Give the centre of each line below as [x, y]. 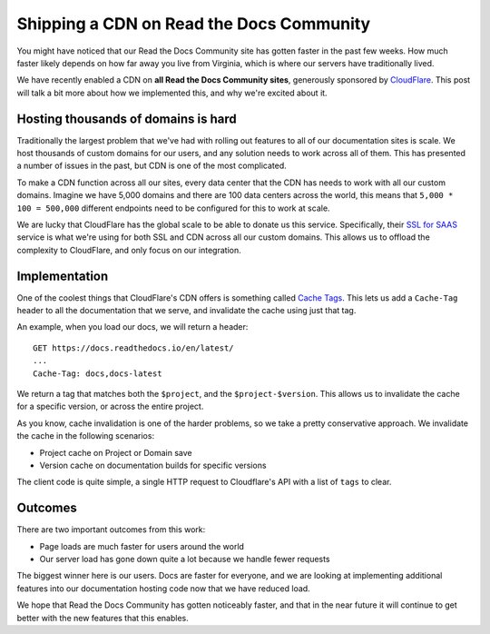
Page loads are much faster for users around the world [142, 546]
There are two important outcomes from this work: [111, 530]
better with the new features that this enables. [103, 618]
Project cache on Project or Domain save [116, 452]
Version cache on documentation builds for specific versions [153, 465]
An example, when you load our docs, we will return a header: [132, 327]
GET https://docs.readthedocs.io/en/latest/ [134, 348]
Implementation [63, 276]
